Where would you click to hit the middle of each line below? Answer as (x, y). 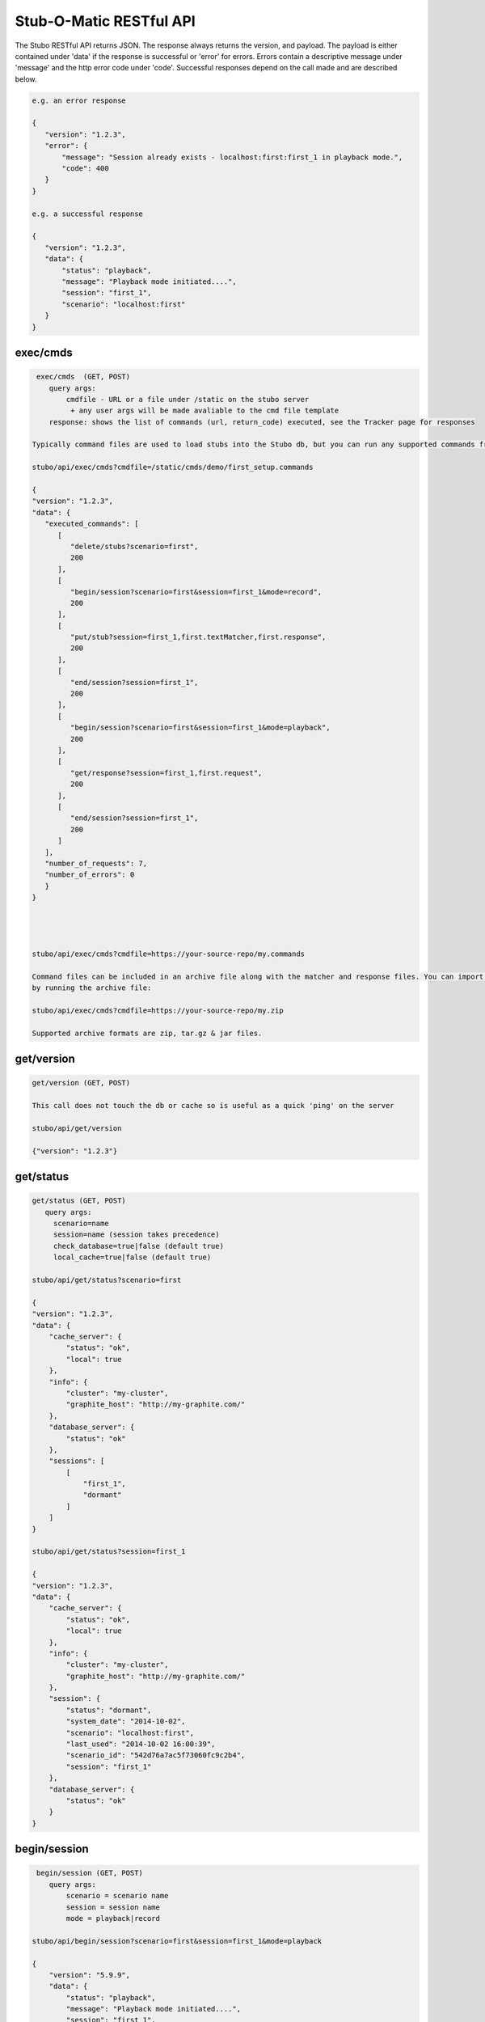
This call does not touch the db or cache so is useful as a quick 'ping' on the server (213, 1106)
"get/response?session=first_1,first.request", (166, 773)
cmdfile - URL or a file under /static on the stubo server (188, 399)
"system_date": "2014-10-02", (126, 1722)
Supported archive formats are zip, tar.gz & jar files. (147, 1033)
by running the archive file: (92, 988)
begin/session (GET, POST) (90, 1873)
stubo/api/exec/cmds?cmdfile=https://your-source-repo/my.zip (158, 1010)
